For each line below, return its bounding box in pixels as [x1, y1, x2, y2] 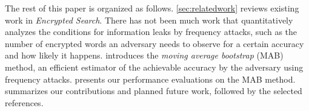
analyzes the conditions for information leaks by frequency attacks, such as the [5, 25, 297, 38]
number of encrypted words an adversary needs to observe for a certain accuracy [5, 37, 304, 49]
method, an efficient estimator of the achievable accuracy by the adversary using [5, 60, 304, 73]
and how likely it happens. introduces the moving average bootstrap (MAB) [5, 49, 284, 62]
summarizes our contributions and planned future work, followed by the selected [5, 84, 302, 97]
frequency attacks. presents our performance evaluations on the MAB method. [5, 72, 296, 85]
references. [5, 96, 44, 109]
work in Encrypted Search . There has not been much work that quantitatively [5, 13, 293, 26]
